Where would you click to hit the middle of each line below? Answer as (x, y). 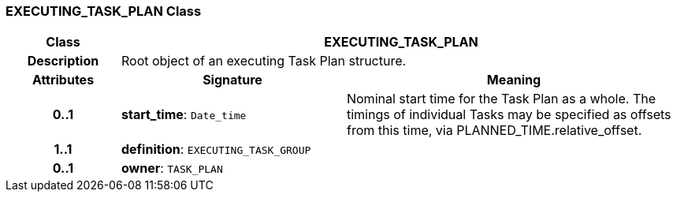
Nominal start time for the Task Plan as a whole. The (501, 99)
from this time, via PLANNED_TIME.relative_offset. (494, 131)
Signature (232, 80)
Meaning (514, 80)
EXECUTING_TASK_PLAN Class (104, 11)
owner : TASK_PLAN (172, 168)
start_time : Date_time (184, 115)
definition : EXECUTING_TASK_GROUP (216, 149)
